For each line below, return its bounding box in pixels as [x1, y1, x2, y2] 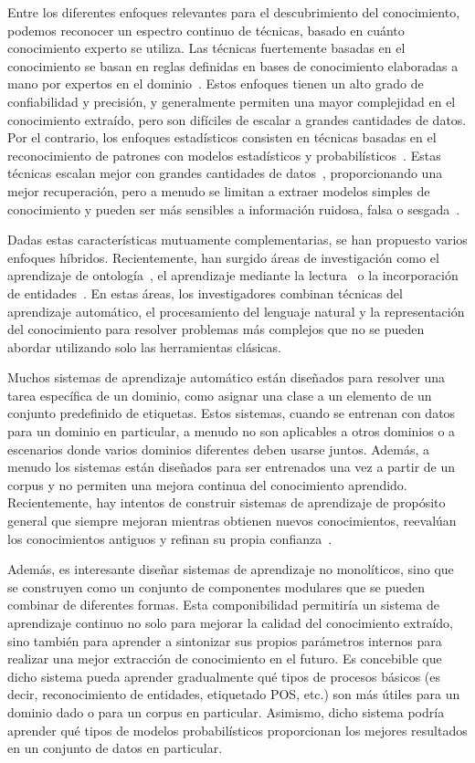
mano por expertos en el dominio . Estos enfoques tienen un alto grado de [7, 74, 424, 93]
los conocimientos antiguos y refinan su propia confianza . [7, 528, 332, 548]
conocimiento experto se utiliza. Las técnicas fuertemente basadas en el [7, 38, 406, 57]
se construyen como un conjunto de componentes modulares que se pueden [7, 577, 425, 596]
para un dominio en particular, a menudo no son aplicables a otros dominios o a [7, 422, 456, 441]
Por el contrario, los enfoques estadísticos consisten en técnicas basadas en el [7, 128, 437, 147]
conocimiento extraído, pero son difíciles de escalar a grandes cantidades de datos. [7, 110, 467, 129]
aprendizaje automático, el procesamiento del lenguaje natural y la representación [7, 301, 465, 320]
